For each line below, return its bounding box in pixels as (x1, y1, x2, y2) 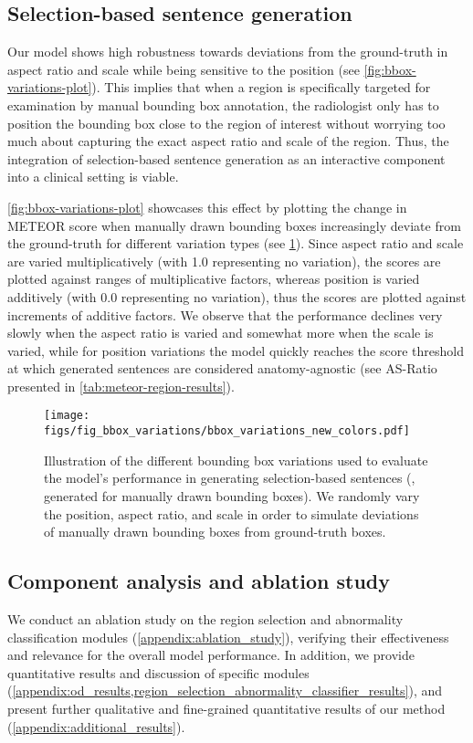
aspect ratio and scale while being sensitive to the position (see (7, 59, 360, 78)
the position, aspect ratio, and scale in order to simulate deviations (44, 504, 419, 523)
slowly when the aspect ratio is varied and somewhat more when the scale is (7, 323, 434, 342)
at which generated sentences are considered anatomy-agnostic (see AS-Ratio (7, 359, 437, 378)
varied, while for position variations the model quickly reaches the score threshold (7, 340, 464, 360)
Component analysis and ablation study (7, 567, 390, 595)
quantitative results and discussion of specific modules (7, 663, 310, 682)
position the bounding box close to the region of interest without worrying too (7, 113, 446, 132)
